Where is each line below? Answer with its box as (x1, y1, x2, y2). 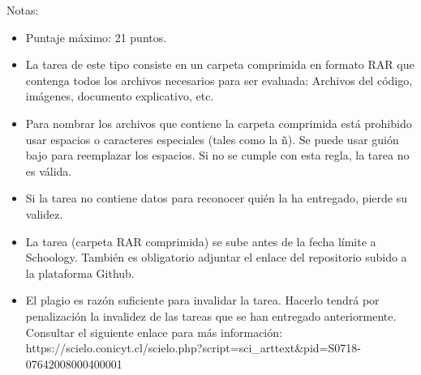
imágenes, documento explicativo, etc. (25, 87, 214, 104)
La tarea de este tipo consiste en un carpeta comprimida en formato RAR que (25, 56, 415, 73)
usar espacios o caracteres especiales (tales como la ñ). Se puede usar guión (25, 130, 399, 147)
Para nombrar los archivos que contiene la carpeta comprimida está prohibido (25, 114, 412, 131)
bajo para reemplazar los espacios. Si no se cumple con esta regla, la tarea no (25, 147, 410, 164)
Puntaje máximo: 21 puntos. (25, 28, 167, 45)
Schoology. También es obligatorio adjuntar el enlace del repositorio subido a (25, 249, 407, 266)
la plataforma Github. (25, 264, 135, 281)
